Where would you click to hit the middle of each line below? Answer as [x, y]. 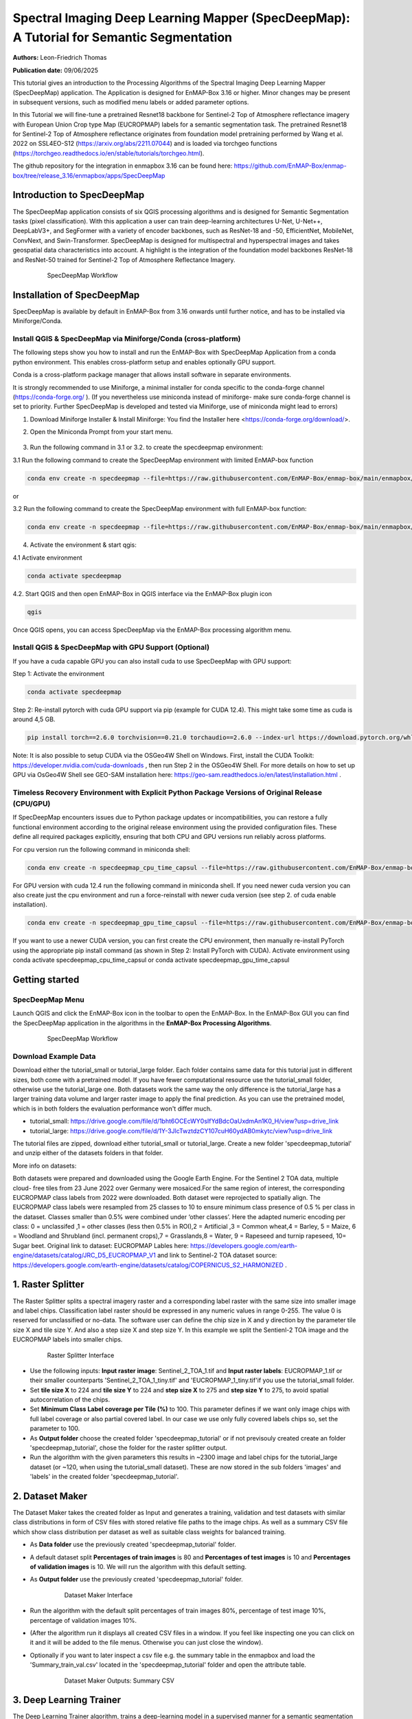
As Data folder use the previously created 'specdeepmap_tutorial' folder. [133, 1544]
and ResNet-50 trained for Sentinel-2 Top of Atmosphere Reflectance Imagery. [124, 260]
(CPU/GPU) [32, 804]
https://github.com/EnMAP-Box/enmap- [290, 166]
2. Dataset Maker [50, 1496]
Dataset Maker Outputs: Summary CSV [119, 1680]
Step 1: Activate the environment [59, 674]
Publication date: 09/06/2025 [56, 70]
